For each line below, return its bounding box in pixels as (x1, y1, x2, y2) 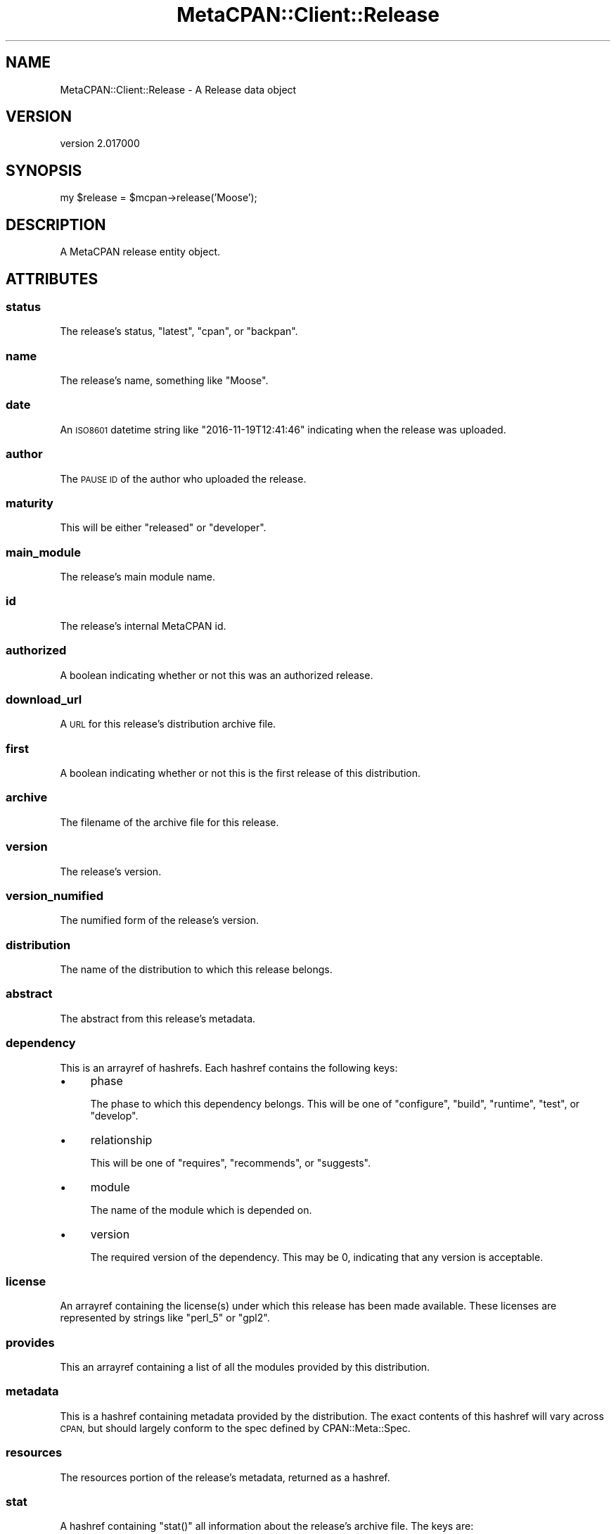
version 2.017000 (60, 137, 140, 150)
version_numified (6, 888, 103, 903)
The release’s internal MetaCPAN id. (60, 619, 226, 632)
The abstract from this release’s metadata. (60, 1012, 256, 1025)
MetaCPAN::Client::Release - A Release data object (60, 83, 297, 96)
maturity (6, 495, 53, 510)
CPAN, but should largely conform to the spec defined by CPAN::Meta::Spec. (60, 1421, 411, 1434)
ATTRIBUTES (6, 270, 98, 288)
